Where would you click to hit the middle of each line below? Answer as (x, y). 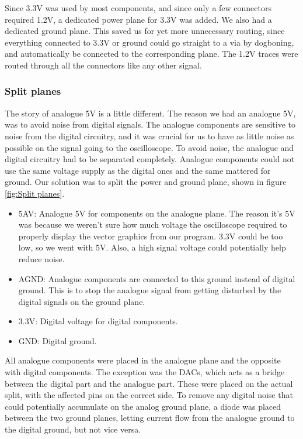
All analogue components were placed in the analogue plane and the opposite (143, 360)
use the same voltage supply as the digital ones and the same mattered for (138, 170)
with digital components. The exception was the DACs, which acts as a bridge (145, 372)
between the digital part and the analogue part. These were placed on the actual (149, 383)
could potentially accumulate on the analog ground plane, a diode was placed (143, 406)
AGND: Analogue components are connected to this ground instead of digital (157, 278)
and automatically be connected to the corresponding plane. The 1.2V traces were (151, 54)
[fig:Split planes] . (35, 193)
